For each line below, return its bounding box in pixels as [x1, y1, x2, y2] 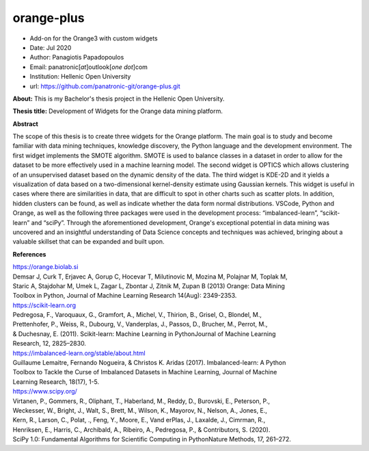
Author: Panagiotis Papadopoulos [29, 53, 124, 62]
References [12, 250, 46, 258]
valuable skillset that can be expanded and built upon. [12, 237, 165, 246]
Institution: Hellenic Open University [29, 73, 131, 81]
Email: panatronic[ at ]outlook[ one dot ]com [29, 62, 148, 71]
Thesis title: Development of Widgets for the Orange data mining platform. [12, 107, 223, 116]
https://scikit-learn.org [12, 301, 77, 309]
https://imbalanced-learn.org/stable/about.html [12, 349, 146, 357]
